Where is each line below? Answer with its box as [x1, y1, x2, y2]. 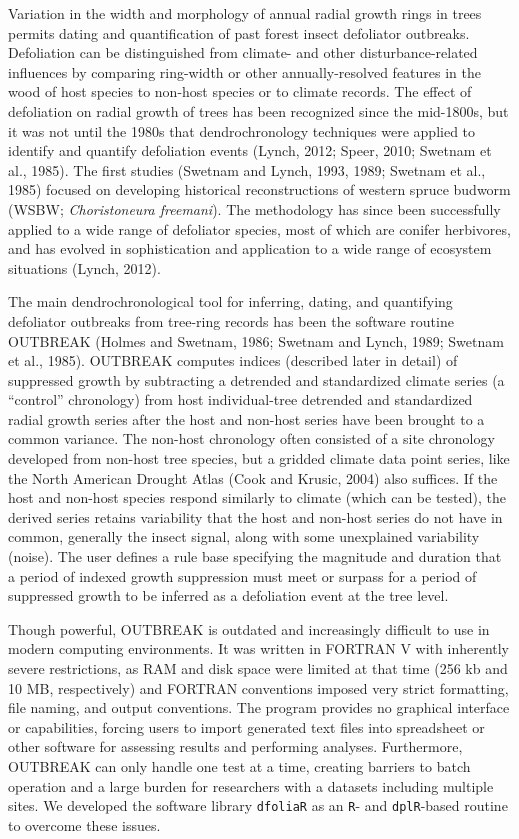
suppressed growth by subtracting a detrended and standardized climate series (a [8, 369, 505, 390]
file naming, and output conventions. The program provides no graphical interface [8, 697, 510, 718]
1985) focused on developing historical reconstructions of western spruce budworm [8, 179, 511, 200]
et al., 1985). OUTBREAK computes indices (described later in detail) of [8, 350, 458, 371]
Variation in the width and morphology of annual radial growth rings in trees [8, 3, 482, 23]
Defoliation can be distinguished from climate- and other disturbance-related [8, 42, 478, 63]
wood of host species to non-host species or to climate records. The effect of [8, 81, 472, 102]
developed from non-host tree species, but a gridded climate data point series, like [8, 448, 510, 469]
